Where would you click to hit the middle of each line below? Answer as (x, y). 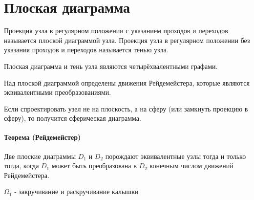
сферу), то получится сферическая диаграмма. (73, 118)
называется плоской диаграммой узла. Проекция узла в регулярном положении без (127, 40)
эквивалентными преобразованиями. (58, 92)
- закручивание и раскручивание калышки (76, 191)
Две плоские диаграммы (40, 156)
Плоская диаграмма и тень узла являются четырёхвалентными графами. (111, 66)
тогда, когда (21, 166)
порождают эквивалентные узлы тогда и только (176, 156)
